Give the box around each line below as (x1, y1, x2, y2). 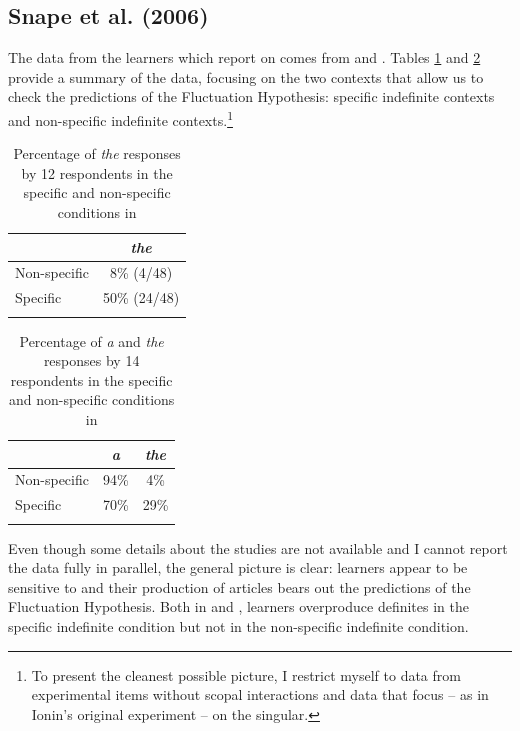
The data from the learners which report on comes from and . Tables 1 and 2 (8, 47, 481, 68)
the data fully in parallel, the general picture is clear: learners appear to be (8, 557, 468, 578)
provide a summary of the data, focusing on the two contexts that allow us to (8, 66, 484, 87)
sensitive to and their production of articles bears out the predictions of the (8, 576, 471, 597)
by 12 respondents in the (21, 162, 173, 183)
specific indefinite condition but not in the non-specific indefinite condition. (8, 616, 469, 637)
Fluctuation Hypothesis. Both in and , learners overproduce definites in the (8, 596, 469, 617)
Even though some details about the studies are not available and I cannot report (8, 537, 508, 558)
